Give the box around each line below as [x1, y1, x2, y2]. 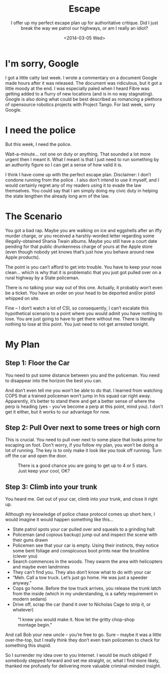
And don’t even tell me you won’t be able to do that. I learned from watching [5, 387, 162, 393]
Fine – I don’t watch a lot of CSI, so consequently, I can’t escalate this [5, 305, 149, 311]
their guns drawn [12, 537, 48, 543]
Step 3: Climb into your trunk [5, 483, 98, 491]
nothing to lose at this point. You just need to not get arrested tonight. [5, 321, 149, 327]
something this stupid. [5, 642, 51, 649]
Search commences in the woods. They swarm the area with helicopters [12, 558, 162, 564]
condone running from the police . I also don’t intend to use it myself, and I [5, 177, 159, 183]
